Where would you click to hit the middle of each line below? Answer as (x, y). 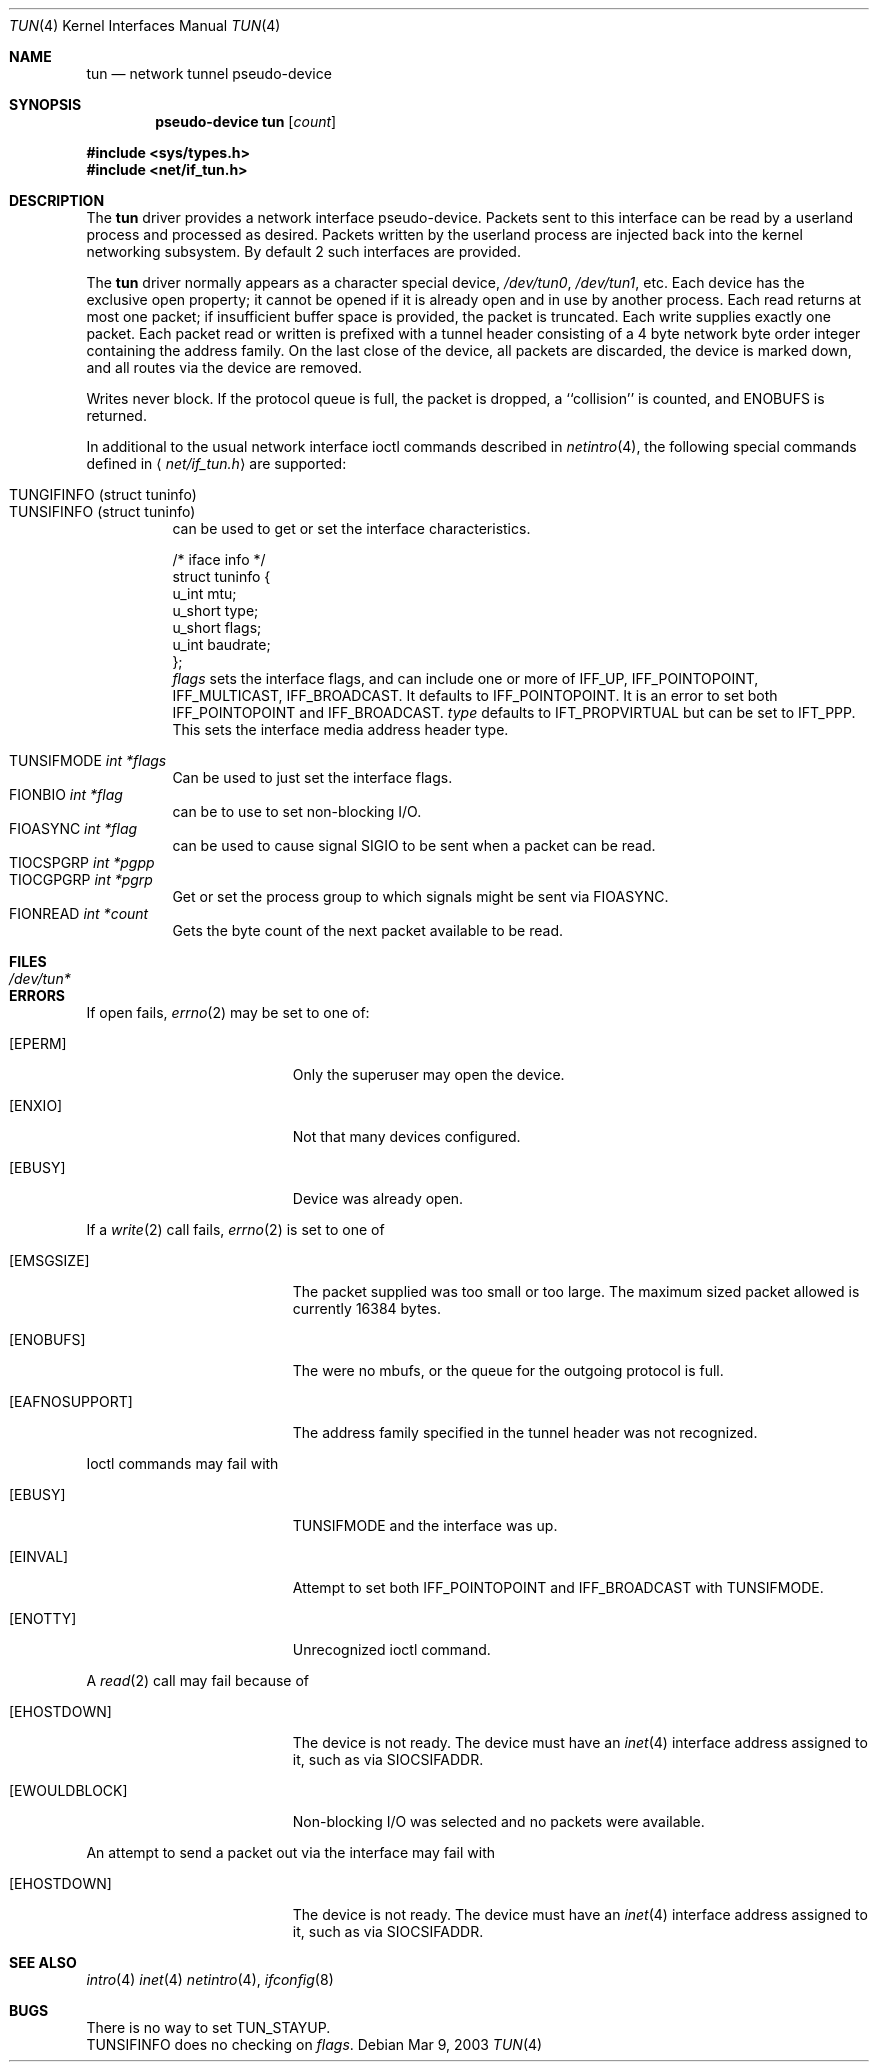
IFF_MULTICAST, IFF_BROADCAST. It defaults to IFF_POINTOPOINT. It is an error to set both (475, 695)
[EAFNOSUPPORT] (71, 1401)
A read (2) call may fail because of (198, 1680)
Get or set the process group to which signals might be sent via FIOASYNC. (420, 896)
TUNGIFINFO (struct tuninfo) (103, 494)
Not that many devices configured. (406, 1136)
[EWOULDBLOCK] (68, 1790)
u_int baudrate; (221, 644)
